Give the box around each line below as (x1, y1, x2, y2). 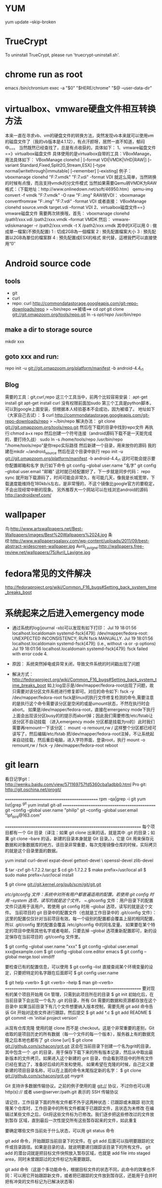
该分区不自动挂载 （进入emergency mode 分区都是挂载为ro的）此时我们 (12, 719, 155, 725)
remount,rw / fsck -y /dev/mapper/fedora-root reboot (12, 743, 118, 748)
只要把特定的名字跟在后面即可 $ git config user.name (13, 970, 119, 976)
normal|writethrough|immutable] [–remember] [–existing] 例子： (5, 168, 132, 174)
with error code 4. (12, 651, 48, 657)
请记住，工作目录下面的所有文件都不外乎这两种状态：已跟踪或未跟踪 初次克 (5, 1099, 154, 1105)
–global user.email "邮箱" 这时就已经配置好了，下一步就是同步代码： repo (5, 468, 150, 474)
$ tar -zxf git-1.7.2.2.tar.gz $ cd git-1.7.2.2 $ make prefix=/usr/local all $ (5, 867, 147, 872)
